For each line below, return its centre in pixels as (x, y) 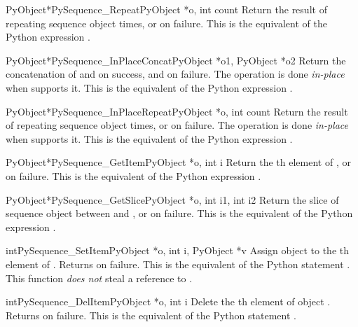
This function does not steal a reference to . (99, 278)
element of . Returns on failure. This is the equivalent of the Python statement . (178, 264)
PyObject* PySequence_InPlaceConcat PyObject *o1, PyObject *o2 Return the (176, 60)
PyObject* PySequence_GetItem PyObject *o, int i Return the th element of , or (178, 162)
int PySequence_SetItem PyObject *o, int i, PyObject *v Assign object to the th (177, 250)
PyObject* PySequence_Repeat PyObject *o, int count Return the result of (166, 9)
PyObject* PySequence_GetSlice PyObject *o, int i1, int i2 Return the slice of (172, 199)
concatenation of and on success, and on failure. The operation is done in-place (175, 74)
